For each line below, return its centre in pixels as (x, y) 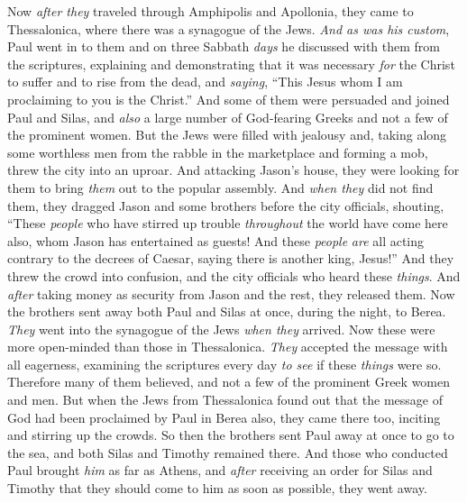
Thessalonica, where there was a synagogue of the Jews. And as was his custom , (229, 28)
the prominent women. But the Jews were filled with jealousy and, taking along (227, 135)
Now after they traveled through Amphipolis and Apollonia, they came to (211, 11)
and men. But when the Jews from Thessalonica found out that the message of (225, 400)
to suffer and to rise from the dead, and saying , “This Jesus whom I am (205, 82)
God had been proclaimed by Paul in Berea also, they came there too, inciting (224, 417)
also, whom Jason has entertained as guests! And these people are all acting (216, 240)
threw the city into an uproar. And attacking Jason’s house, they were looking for (233, 170)
